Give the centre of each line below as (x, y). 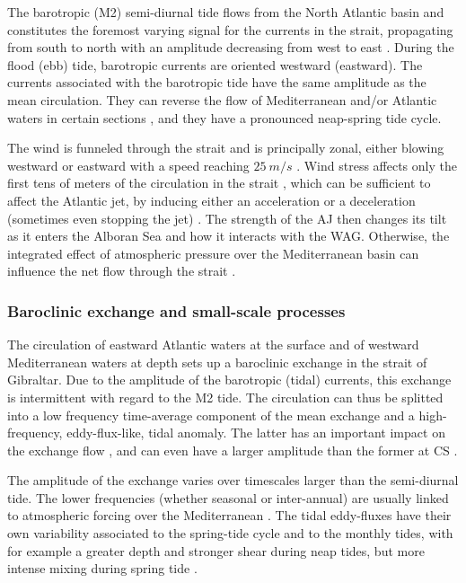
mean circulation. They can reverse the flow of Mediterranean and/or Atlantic (222, 99)
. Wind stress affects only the (377, 165)
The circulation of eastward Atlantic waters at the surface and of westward (213, 344)
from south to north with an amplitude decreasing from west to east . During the (231, 47)
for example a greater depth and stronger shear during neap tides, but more (216, 550)
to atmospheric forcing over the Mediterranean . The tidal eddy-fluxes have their (229, 515)
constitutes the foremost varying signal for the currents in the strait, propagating (230, 29)
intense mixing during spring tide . (102, 568)
